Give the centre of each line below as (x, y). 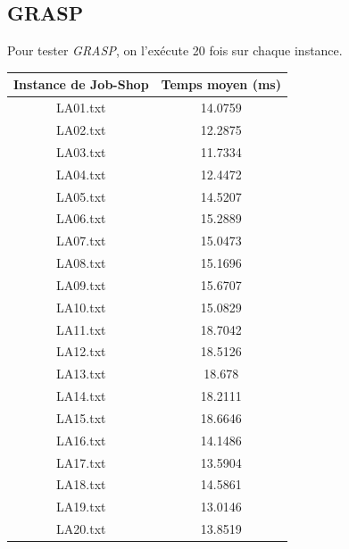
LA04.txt (81, 174)
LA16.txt (81, 440)
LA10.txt (81, 307)
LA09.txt (81, 284)
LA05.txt (81, 196)
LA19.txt (81, 507)
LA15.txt (81, 417)
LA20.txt (81, 529)
